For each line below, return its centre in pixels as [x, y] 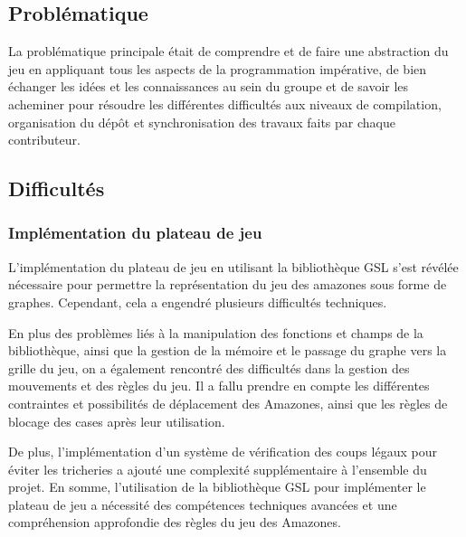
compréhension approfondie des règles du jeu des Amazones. [175, 522]
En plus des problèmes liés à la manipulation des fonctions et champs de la [216, 332]
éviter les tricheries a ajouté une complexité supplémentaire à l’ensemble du [218, 469]
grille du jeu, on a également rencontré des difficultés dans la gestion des [209, 367]
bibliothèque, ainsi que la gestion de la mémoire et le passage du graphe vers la [228, 350]
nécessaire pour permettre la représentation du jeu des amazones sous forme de [228, 284]
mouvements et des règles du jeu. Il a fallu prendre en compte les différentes [219, 386]
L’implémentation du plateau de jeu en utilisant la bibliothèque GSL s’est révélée [233, 266]
